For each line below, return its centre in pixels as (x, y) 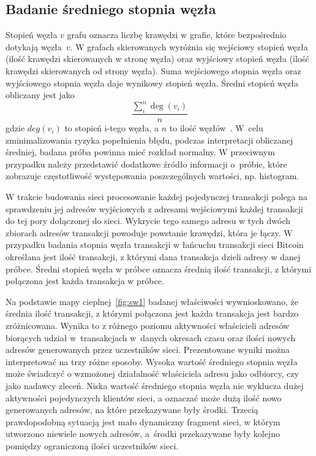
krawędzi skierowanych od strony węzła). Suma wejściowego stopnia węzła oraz (153, 70)
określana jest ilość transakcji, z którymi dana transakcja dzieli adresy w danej (153, 257)
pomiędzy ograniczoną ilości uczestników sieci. (92, 445)
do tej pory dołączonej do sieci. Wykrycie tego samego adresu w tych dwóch (148, 221)
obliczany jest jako (40, 95)
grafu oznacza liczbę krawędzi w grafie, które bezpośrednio (177, 35)
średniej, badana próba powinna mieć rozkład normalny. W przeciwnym (140, 152)
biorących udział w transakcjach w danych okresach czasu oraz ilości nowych (151, 337)
